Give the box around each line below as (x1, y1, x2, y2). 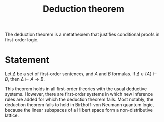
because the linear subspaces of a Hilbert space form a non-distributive (5, 107, 153, 113)
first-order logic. (5, 37, 39, 43)
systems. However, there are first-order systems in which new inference (5, 91, 153, 97)
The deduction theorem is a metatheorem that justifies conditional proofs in (5, 31, 160, 38)
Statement (5, 54, 50, 66)
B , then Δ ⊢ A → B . (5, 76, 45, 82)
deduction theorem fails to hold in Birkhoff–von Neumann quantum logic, (5, 102, 154, 108)
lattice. (5, 112, 19, 118)
